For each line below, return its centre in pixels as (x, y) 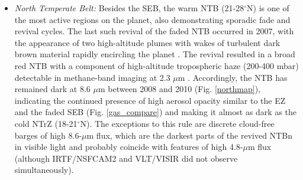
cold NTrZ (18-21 (46, 123)
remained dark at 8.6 (52, 89)
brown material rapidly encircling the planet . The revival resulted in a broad (155, 54)
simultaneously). (44, 170)
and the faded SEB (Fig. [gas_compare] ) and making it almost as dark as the (156, 112)
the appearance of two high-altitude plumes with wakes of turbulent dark (147, 42)
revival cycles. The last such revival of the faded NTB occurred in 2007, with (154, 31)
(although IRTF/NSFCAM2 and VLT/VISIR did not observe (126, 158)
